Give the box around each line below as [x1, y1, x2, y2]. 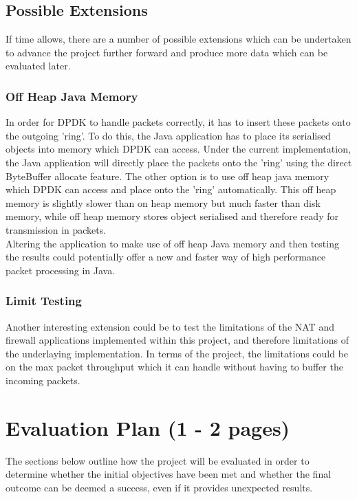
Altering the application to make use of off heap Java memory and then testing [6, 236, 339, 250]
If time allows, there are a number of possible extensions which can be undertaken [6, 32, 351, 46]
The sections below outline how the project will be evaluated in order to [6, 453, 310, 467]
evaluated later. [6, 58, 71, 73]
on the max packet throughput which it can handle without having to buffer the [6, 359, 343, 374]
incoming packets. [6, 373, 80, 387]
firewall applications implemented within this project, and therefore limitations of [6, 333, 349, 347]
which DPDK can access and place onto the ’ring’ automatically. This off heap [6, 182, 336, 197]
